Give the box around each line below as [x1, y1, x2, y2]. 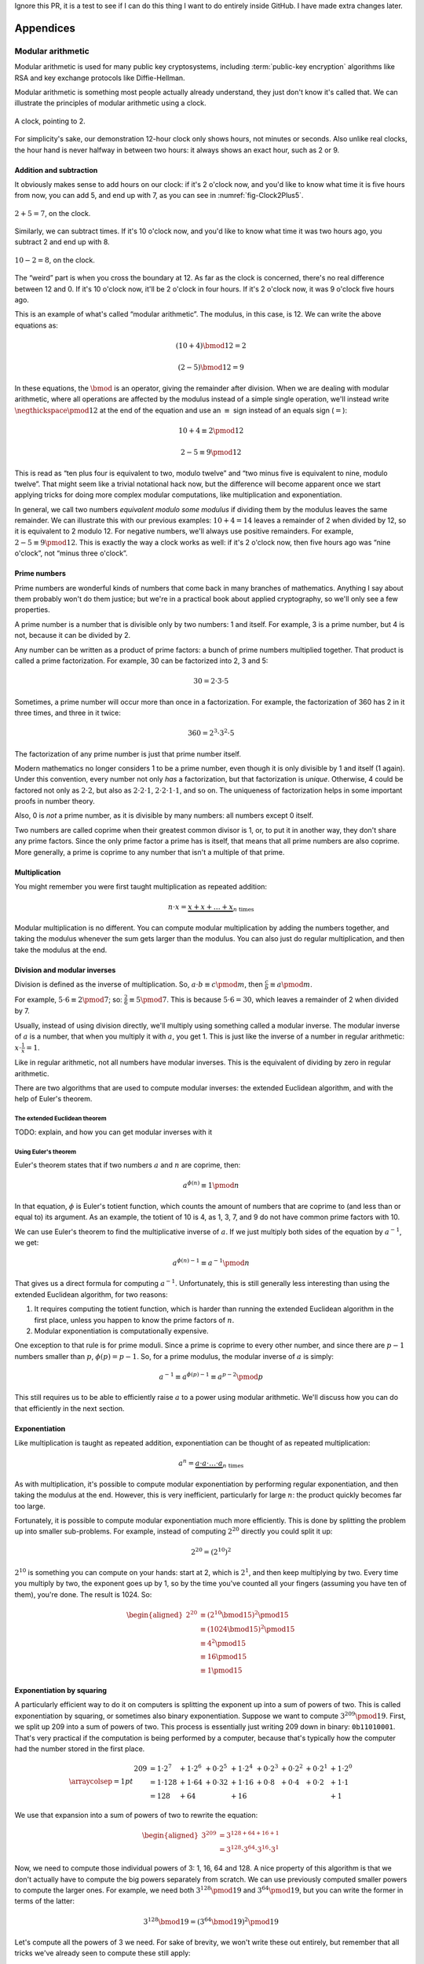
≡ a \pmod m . [269, 979, 313, 989]
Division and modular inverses [14, 965, 116, 974]
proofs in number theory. [14, 797, 96, 806]
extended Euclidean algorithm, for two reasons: [14, 1289, 168, 1299]
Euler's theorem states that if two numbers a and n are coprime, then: [14, 1160, 241, 1170]
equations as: [14, 321, 59, 330]
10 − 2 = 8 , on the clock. [14, 255, 96, 265]
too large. [14, 1501, 46, 1511]
